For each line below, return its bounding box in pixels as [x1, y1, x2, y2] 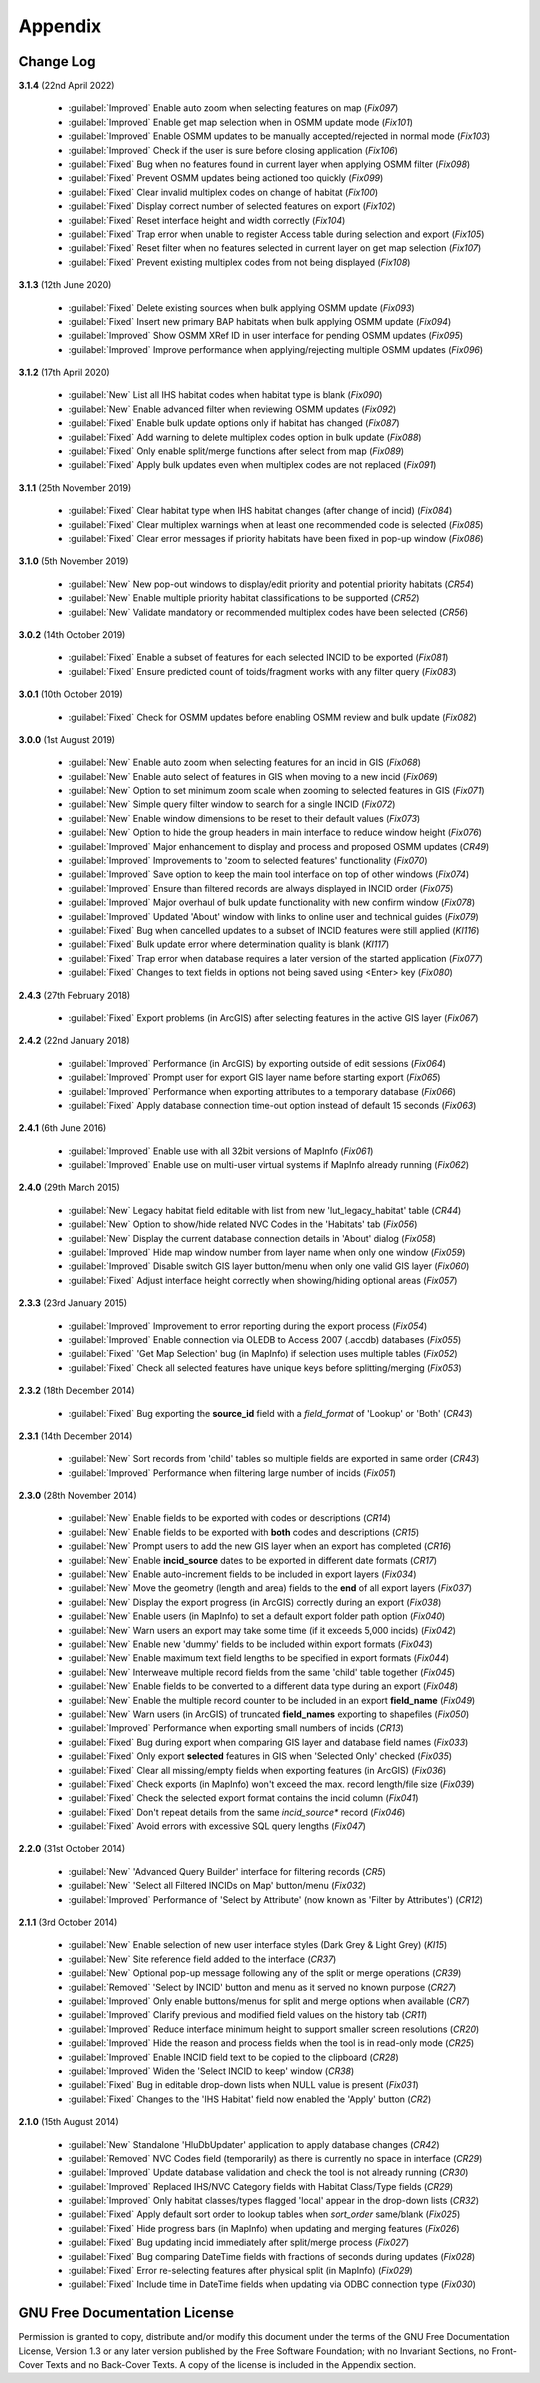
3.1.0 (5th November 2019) [18, 555, 129, 567]
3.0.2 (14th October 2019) [18, 628, 126, 640]
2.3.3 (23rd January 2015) [18, 1297, 128, 1309]
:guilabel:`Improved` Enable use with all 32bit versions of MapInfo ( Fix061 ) [68, 1145, 374, 1157]
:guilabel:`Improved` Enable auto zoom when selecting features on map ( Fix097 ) [68, 102, 399, 114]
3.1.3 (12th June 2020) [18, 279, 112, 291]
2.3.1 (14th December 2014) [18, 1430, 133, 1442]
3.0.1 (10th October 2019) [18, 688, 124, 700]
